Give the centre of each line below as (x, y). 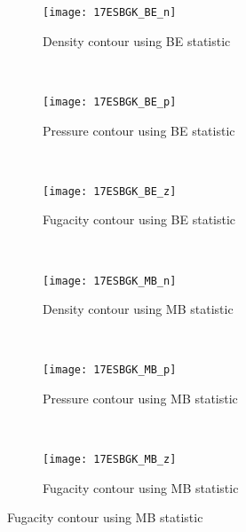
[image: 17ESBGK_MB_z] (110, 460)
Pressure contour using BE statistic (139, 130)
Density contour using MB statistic (138, 309)
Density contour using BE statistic (137, 40)
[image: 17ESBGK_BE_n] (110, 12)
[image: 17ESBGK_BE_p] (110, 102)
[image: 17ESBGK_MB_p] (110, 370)
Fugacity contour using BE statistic (139, 219)
